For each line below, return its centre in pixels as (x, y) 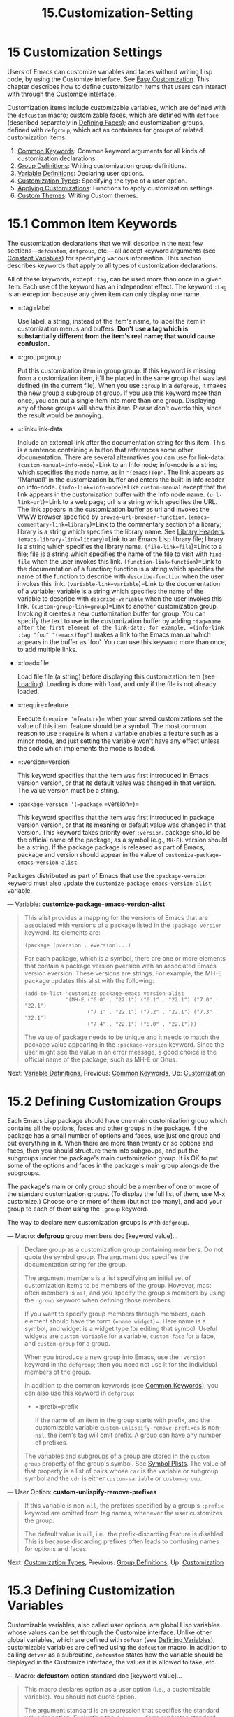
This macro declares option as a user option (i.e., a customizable (117, 1689)
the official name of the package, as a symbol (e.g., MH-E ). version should (122, 840)
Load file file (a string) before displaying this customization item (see (116, 676)
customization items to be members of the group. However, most (118, 1285)
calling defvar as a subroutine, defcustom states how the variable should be (115, 1655)
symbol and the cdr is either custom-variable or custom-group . (113, 1478)
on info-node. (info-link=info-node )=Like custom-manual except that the (122, 487)
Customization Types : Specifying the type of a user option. (102, 181)
